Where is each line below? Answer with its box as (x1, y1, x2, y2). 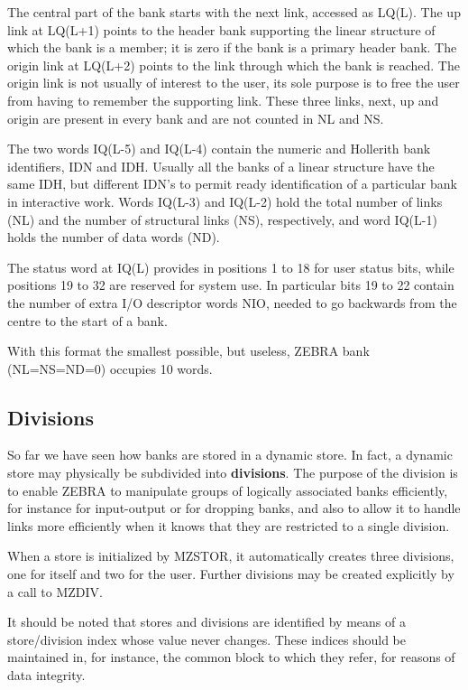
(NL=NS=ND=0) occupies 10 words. (7, 359, 213, 378)
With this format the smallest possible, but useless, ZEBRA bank (7, 341, 370, 360)
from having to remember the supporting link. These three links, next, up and (7, 90, 439, 109)
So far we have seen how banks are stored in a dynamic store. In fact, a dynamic (7, 445, 453, 464)
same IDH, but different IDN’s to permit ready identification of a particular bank (7, 174, 457, 193)
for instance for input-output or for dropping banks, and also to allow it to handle (7, 499, 461, 517)
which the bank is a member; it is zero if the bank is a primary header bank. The (7, 38, 457, 57)
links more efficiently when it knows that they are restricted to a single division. (7, 516, 450, 535)
